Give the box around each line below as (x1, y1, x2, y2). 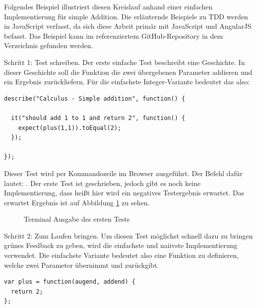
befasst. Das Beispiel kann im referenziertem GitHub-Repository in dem (4, 30, 223, 41)
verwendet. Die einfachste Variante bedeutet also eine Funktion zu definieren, (4, 250, 239, 260)
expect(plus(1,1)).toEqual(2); (18, 124, 122, 131)
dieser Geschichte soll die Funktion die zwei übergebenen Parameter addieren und (4, 66, 253, 77)
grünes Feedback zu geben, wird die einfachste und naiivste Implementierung (4, 240, 238, 250)
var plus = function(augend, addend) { (4, 278, 135, 286)
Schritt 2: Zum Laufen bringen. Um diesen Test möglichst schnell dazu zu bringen (4, 230, 253, 241)
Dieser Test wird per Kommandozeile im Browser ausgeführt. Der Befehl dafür (4, 168, 243, 178)
